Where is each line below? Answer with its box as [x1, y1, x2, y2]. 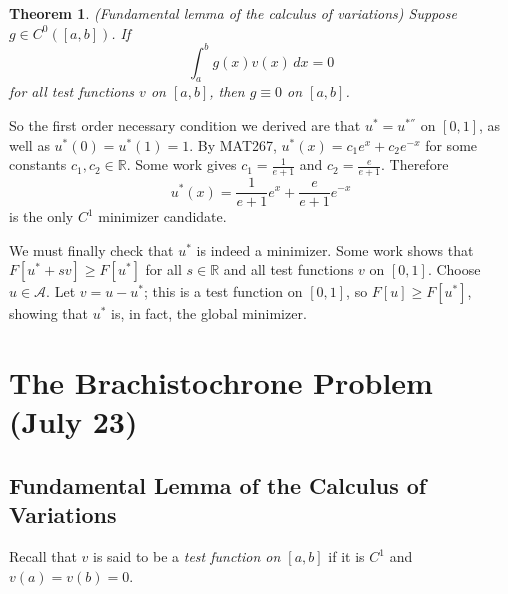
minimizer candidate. [98, 206, 227, 227]
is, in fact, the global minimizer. [111, 303, 307, 324]
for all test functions [9, 81, 135, 102]
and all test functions [223, 259, 354, 280]
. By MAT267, [189, 134, 277, 155]
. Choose [427, 259, 481, 280]
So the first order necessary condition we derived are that [9, 115, 361, 136]
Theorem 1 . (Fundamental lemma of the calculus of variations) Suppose [9, 3, 457, 23]
